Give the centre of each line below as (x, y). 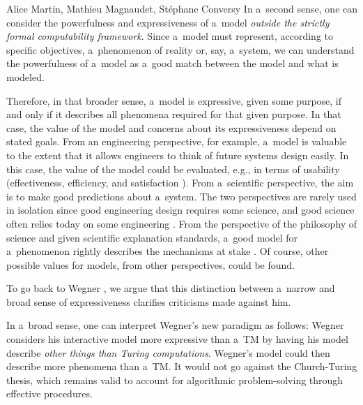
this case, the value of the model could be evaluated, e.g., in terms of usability (173, 169)
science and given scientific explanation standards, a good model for (152, 237)
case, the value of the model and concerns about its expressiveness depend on (171, 127)
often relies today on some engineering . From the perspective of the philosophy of (182, 223)
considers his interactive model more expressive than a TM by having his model (177, 339)
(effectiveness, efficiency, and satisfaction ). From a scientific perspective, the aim (180, 183)
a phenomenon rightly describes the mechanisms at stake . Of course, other (168, 251)
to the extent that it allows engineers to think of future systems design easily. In (178, 155)
